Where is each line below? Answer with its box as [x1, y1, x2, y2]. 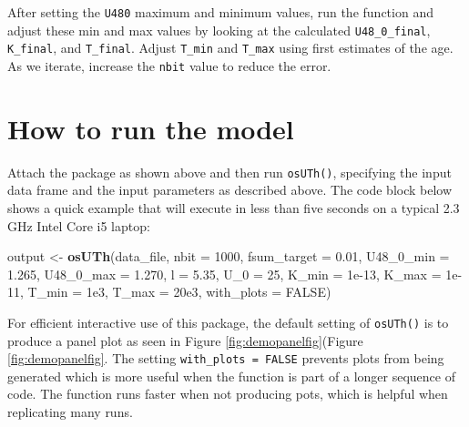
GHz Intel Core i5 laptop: [7, 216, 150, 235]
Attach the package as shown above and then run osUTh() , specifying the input [7, 162, 452, 181]
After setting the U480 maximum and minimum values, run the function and [7, 3, 433, 21]
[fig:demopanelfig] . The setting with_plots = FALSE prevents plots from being [7, 349, 444, 368]
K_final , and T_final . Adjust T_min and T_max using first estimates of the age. [7, 38, 454, 57]
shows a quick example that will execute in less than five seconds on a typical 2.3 [7, 198, 460, 217]
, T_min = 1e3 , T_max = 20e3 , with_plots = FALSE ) [20, 282, 331, 301]
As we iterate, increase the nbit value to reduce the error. [7, 56, 331, 75]
